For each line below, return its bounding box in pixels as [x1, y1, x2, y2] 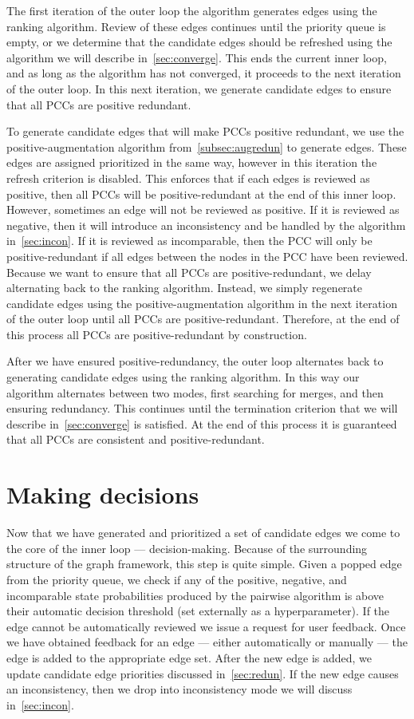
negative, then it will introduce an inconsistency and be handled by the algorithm [6, 216, 406, 233]
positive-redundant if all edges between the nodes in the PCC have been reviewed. [6, 247, 408, 264]
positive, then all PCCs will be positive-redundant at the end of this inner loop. [6, 185, 396, 202]
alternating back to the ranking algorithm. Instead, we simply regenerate [6, 279, 363, 296]
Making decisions [6, 478, 199, 511]
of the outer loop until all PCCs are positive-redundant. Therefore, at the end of [6, 310, 400, 327]
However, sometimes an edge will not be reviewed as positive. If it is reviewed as [6, 201, 400, 218]
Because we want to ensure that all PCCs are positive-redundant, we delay [6, 263, 372, 280]
